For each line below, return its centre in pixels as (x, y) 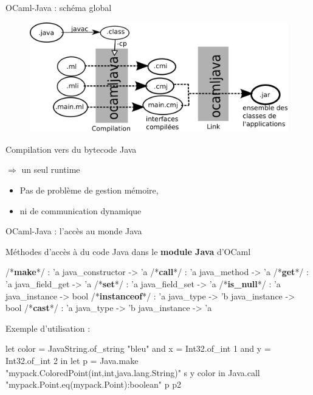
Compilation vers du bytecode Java (71, 149)
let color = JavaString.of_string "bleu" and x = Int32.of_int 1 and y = (138, 348)
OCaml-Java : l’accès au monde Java (74, 231)
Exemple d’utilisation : (48, 328)
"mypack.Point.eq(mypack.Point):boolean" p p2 (93, 384)
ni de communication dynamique (81, 210)
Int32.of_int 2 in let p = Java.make (72, 361)
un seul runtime (51, 170)
